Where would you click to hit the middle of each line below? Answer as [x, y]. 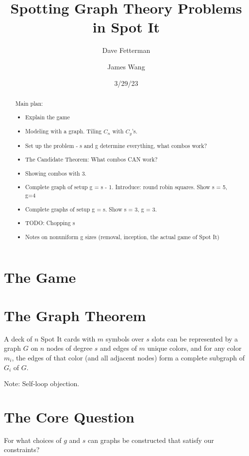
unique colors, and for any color [194, 348]
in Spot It [126, 27]
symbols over [125, 338]
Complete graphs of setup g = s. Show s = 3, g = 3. [91, 209]
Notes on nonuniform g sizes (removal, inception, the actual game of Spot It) [122, 236]
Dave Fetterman [126, 50]
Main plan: [29, 103]
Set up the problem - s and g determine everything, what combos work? [116, 145]
